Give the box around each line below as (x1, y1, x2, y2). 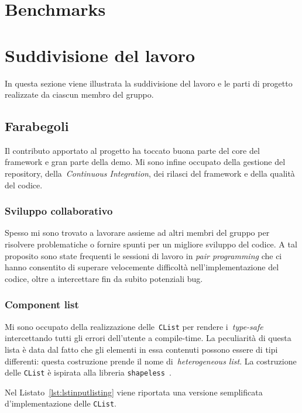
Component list (5, 297, 79, 312)
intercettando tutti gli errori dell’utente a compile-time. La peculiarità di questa (5, 332, 291, 344)
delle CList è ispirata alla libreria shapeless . (5, 366, 171, 378)
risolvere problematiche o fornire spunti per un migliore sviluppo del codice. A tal (5, 238, 297, 250)
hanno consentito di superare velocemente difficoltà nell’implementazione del (5, 261, 279, 273)
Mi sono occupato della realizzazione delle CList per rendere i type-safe (5, 320, 263, 332)
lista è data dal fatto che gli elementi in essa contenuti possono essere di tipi (5, 343, 278, 355)
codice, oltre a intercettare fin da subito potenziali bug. (5, 272, 203, 284)
